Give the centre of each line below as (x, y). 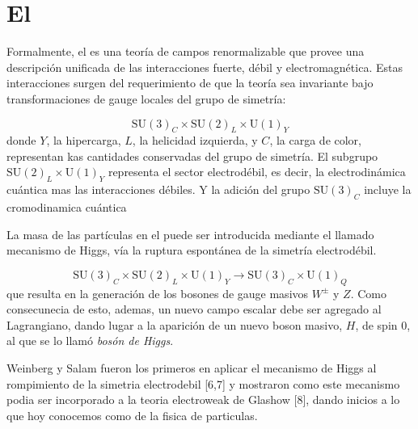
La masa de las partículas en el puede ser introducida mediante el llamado (190, 234)
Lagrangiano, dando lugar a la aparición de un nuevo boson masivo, (175, 324)
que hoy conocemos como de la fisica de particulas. (132, 415)
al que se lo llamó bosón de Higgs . (90, 341)
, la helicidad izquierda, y (195, 140)
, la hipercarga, (84, 140)
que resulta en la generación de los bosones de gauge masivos (158, 293)
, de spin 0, (383, 324)
